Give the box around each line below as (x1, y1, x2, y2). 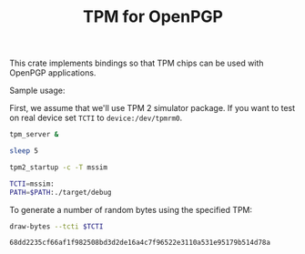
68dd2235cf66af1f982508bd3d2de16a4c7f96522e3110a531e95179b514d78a (9, 239, 271, 248)
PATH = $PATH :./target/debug (9, 188, 112, 197)
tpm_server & (9, 130, 59, 139)
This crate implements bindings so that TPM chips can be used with (9, 57, 264, 69)
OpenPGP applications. (9, 67, 97, 78)
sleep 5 (9, 147, 39, 156)
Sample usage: (9, 85, 66, 97)
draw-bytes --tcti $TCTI (9, 221, 104, 231)
